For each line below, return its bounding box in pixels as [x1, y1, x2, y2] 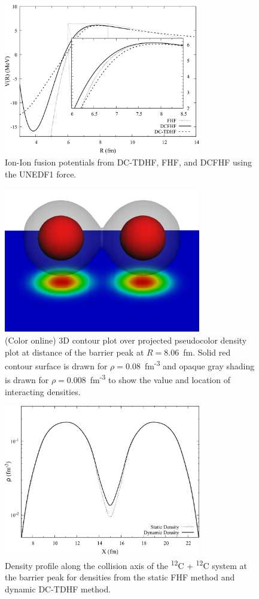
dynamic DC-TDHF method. [5, 583, 111, 595]
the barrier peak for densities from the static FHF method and [5, 571, 235, 583]
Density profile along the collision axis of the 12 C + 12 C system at [5, 558, 248, 571]
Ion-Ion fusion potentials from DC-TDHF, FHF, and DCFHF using [5, 156, 252, 168]
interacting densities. [5, 385, 81, 398]
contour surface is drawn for [5, 359, 108, 372]
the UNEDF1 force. [5, 168, 77, 180]
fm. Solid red [183, 345, 231, 358]
